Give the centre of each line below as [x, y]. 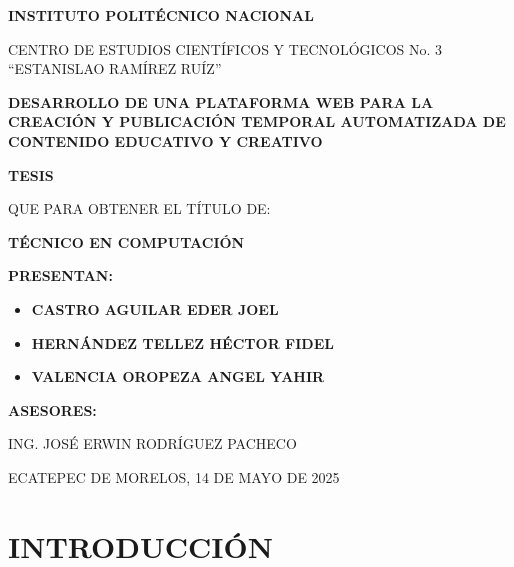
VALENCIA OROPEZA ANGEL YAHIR [178, 376]
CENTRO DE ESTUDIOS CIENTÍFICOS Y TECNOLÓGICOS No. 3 [225, 48]
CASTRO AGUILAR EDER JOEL [155, 308]
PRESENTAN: [60, 275]
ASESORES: [52, 409]
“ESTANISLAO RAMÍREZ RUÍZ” [115, 68]
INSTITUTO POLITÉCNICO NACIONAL [161, 15]
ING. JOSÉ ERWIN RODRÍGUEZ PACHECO [152, 443]
